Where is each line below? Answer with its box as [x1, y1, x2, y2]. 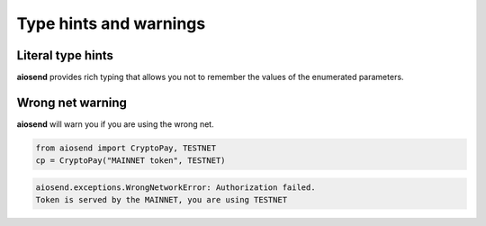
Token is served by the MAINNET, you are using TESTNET [35, 194, 288, 205]
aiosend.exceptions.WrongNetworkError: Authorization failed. [35, 182, 316, 193]
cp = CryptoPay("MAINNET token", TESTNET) [35, 156, 226, 166]
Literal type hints [16, 48, 114, 63]
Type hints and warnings [16, 14, 206, 33]
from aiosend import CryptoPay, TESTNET [35, 142, 216, 153]
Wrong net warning [16, 95, 128, 110]
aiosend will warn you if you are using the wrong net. [16, 118, 215, 130]
